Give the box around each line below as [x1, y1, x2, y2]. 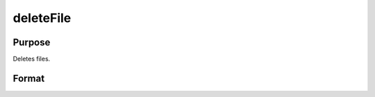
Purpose [12, 36, 51, 48]
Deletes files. [12, 55, 51, 63]
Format [12, 72, 45, 84]
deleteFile [12, 10, 72, 25]
